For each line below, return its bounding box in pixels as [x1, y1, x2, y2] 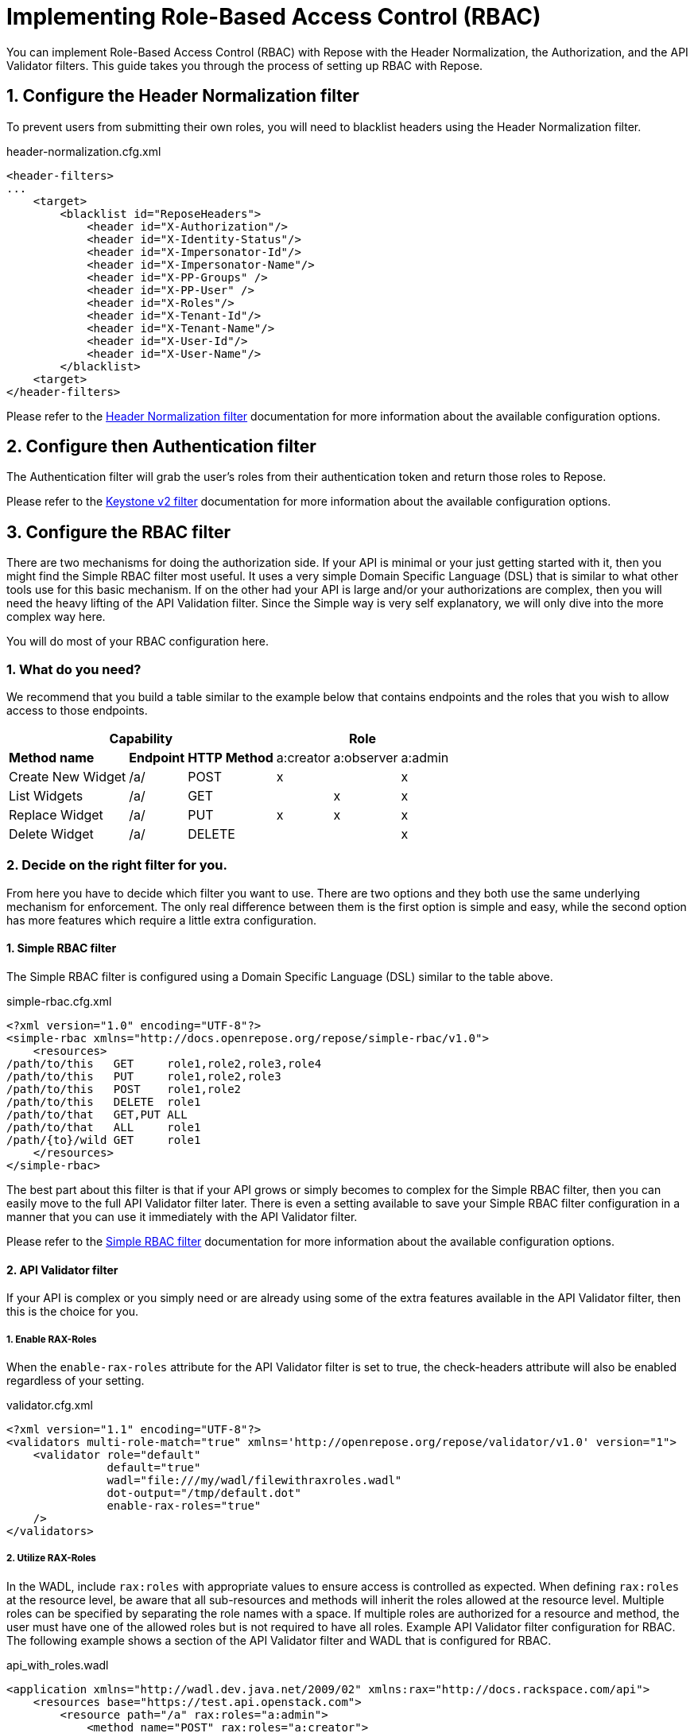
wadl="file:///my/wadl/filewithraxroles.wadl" [107, 1474, 402, 1487]
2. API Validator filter [6, 1262, 118, 1277]
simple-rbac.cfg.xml [6, 994, 112, 1008]
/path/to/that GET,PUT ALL [6, 1108, 188, 1121]
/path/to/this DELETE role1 [6, 1095, 201, 1108]
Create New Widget [9, 769, 126, 785]
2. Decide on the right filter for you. [6, 857, 227, 874]
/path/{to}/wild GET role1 [6, 1134, 201, 1146]
